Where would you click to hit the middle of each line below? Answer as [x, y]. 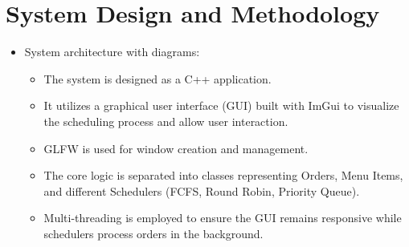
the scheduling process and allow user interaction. [166, 121]
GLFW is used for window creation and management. [176, 148]
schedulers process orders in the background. [153, 233]
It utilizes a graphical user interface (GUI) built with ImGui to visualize [221, 105]
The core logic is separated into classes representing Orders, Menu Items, [223, 175]
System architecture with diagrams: [112, 52]
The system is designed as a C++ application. [157, 78]
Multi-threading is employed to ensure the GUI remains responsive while [223, 218]
